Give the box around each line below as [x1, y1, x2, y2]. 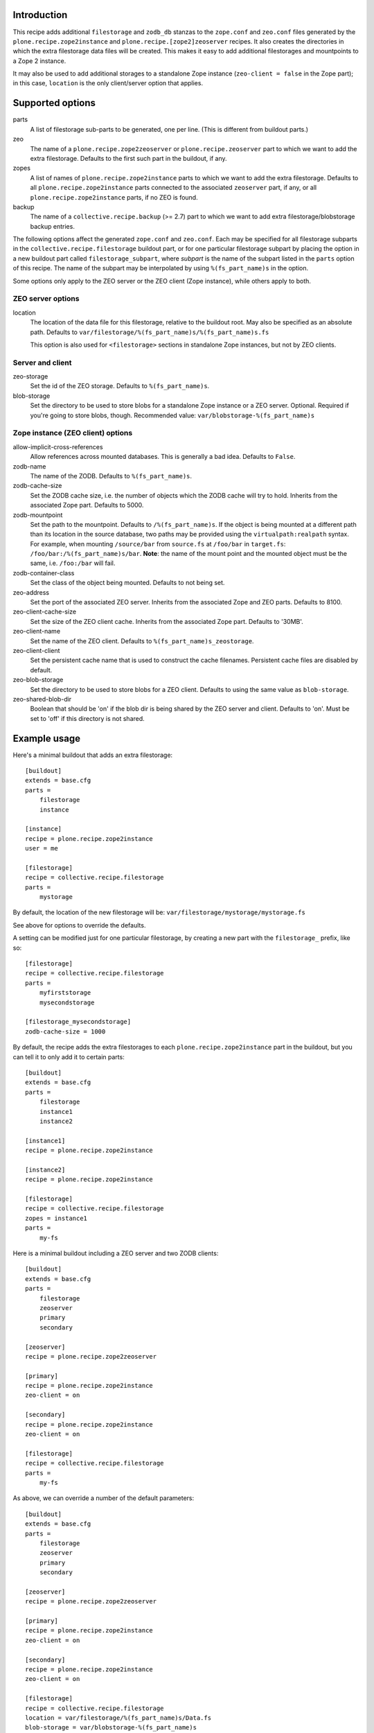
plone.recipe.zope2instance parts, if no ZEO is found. [30, 193, 198, 201]
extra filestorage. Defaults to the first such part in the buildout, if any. [30, 154, 228, 162]
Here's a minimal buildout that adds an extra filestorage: [12, 751, 173, 759]
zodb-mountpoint [12, 510, 63, 519]
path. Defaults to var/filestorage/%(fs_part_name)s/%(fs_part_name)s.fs [30, 328, 269, 336]
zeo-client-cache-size [12, 607, 76, 616]
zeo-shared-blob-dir [12, 695, 72, 703]
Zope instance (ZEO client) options [12, 428, 133, 438]
